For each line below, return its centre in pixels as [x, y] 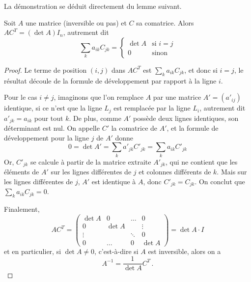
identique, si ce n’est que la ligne [53, 108]
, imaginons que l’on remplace [99, 97]
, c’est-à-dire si [116, 251]
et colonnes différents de [175, 172]
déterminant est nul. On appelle [52, 128]
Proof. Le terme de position [45, 70]
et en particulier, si [33, 251]
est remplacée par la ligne [152, 108]
